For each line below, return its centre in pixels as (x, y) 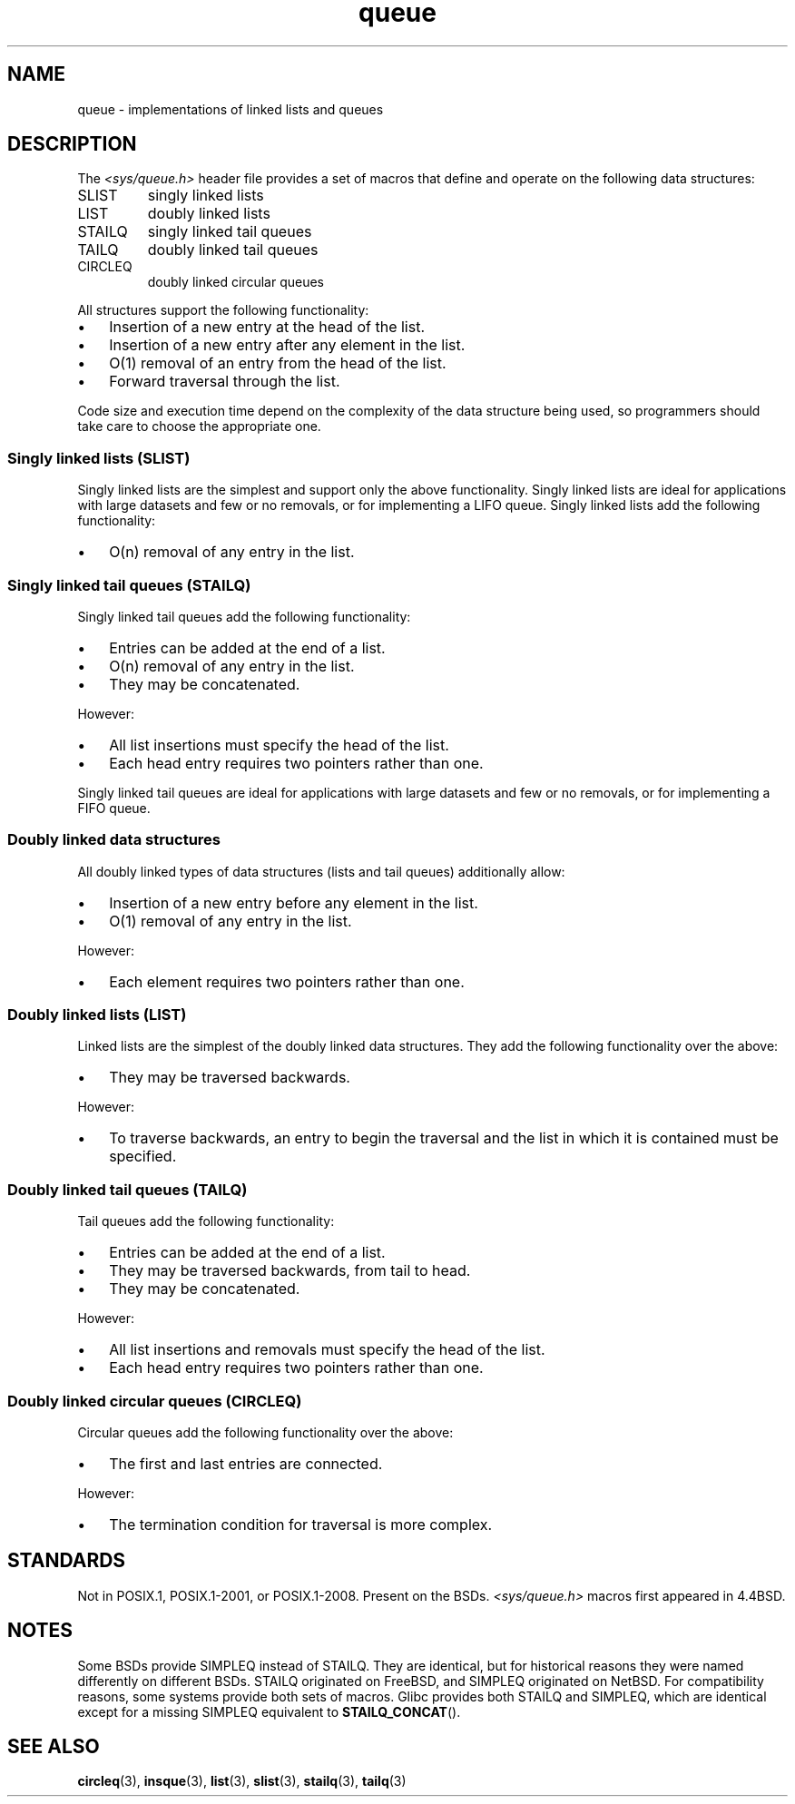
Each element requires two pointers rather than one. (287, 981)
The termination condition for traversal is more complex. (301, 1524)
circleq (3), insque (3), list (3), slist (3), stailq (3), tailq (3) (242, 1781)
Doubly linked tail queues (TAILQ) (128, 1189)
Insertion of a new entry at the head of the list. (267, 327)
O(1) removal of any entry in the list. (231, 921)
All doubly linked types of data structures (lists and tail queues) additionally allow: (321, 871)
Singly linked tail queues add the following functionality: (244, 616)
